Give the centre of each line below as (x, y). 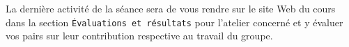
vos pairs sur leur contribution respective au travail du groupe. (139, 36)
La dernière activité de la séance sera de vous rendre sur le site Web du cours (171, 8)
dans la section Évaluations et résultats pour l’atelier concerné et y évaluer (174, 22)
